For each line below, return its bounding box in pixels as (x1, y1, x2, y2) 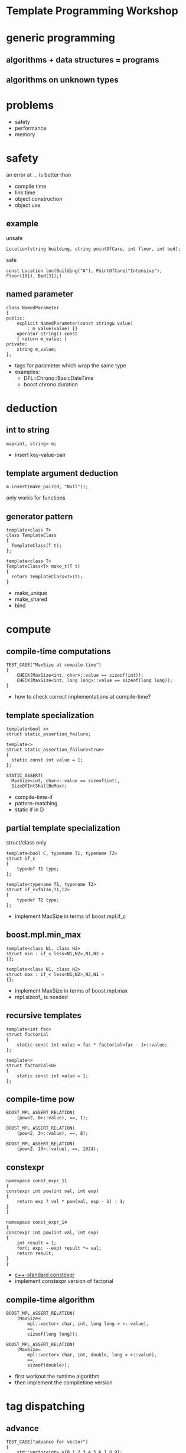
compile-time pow (6, 1094, 75, 1104)
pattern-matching (14, 800, 58, 807)
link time (14, 189, 35, 196)
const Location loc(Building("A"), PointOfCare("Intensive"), (6, 268, 162, 274)
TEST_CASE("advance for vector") (6, 1439, 89, 1445)
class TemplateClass (6, 532, 57, 539)
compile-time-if (14, 793, 53, 801)
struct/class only (6, 838, 47, 846)
